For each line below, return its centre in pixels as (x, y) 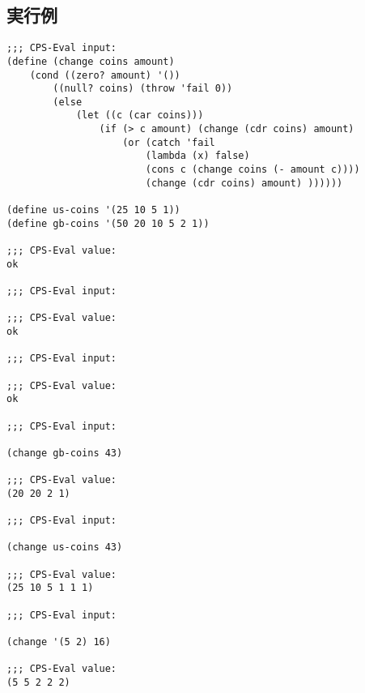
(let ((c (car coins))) (140, 115)
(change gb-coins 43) (65, 453)
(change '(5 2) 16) (59, 642)
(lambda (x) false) (197, 156)
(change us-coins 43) (65, 548)
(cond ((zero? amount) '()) (105, 75)
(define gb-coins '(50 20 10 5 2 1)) (108, 223)
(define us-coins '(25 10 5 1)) (93, 210)
